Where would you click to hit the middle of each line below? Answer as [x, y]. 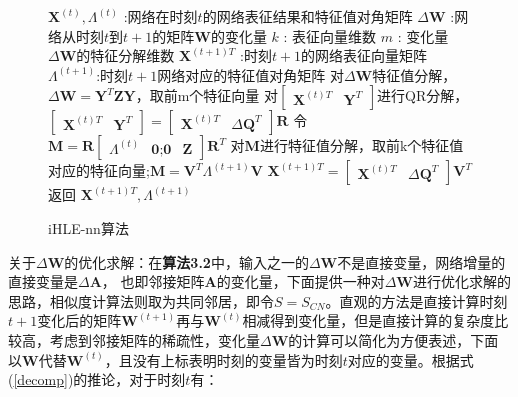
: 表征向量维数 [330, 35]
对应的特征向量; [99, 170]
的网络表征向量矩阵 [364, 55]
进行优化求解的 [462, 281]
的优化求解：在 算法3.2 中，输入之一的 [186, 261]
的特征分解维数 [125, 55]
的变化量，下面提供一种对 [300, 281]
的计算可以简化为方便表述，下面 [393, 339]
